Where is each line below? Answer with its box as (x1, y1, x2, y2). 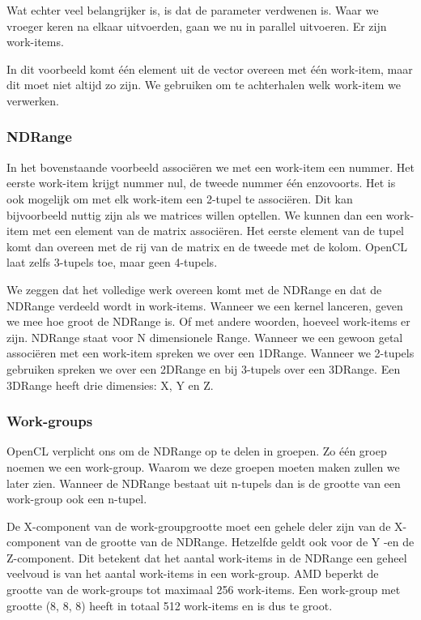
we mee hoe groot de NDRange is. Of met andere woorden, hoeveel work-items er (6, 313, 410, 330)
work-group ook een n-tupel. (6, 490, 147, 507)
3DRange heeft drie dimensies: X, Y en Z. (6, 376, 214, 393)
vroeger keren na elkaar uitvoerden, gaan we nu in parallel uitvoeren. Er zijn (6, 17, 387, 34)
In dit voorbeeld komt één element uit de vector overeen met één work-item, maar (6, 60, 413, 77)
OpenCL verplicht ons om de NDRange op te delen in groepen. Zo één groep (6, 443, 387, 460)
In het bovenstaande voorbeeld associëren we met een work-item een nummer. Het (6, 158, 415, 175)
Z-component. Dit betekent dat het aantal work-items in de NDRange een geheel (6, 549, 407, 566)
